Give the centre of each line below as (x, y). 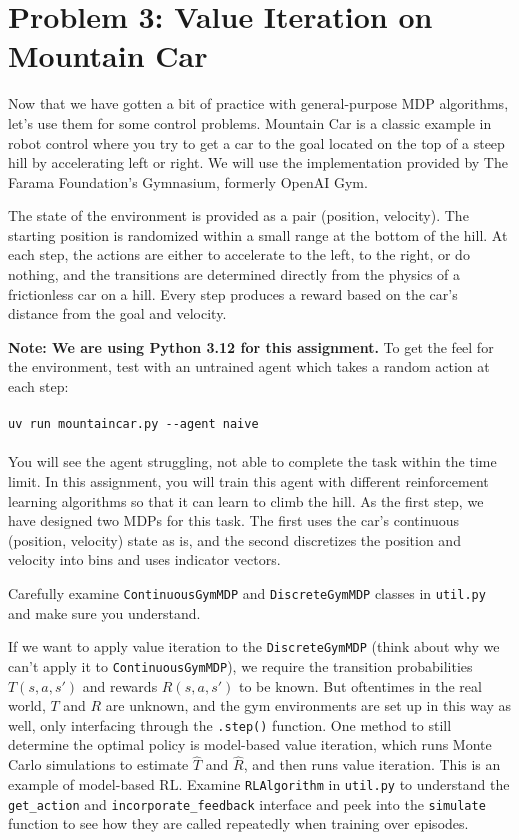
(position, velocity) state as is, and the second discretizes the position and (234, 539)
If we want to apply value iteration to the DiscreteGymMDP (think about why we (254, 646)
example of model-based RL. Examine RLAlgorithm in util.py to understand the (259, 783)
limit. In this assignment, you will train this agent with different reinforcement (248, 481)
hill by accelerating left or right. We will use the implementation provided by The (258, 162)
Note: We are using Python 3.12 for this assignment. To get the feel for (251, 346)
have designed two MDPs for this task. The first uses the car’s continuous (234, 520)
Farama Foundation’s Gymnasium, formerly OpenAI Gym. (188, 181)
